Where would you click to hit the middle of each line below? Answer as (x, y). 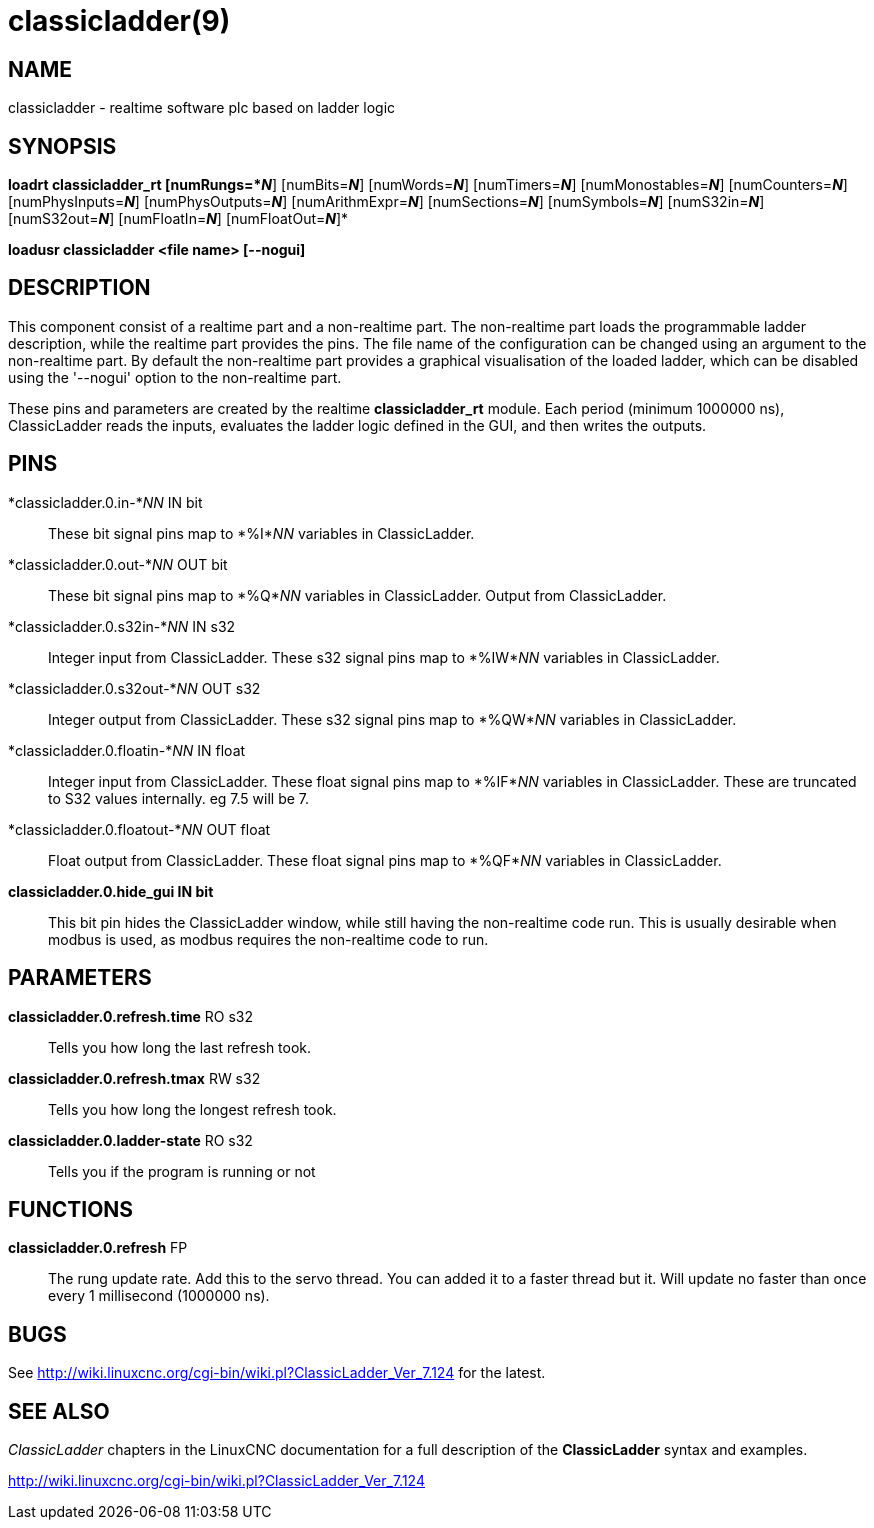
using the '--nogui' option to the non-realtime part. (175, 377)
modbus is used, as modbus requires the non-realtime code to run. (268, 939)
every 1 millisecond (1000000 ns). (159, 1296)
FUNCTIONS (71, 1209)
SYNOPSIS (62, 146)
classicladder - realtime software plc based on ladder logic (202, 108)
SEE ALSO (59, 1411)
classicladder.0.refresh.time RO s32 (130, 1016)
